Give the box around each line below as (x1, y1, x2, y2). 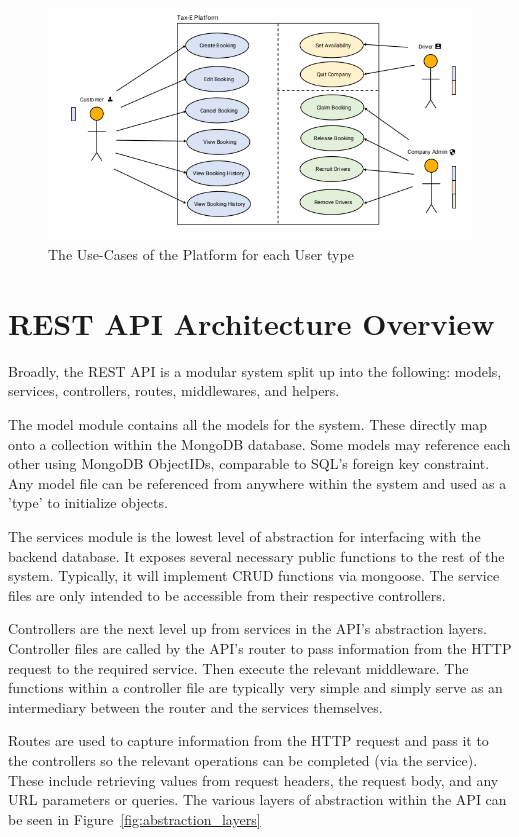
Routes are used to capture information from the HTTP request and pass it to (8, 730, 489, 751)
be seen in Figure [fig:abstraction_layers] (8, 808, 261, 829)
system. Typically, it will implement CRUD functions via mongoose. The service (8, 565, 500, 586)
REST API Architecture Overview (8, 302, 495, 343)
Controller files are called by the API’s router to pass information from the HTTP (8, 637, 512, 658)
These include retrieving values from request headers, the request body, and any (8, 769, 499, 790)
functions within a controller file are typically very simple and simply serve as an (8, 677, 503, 698)
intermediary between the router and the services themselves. (8, 696, 383, 717)
